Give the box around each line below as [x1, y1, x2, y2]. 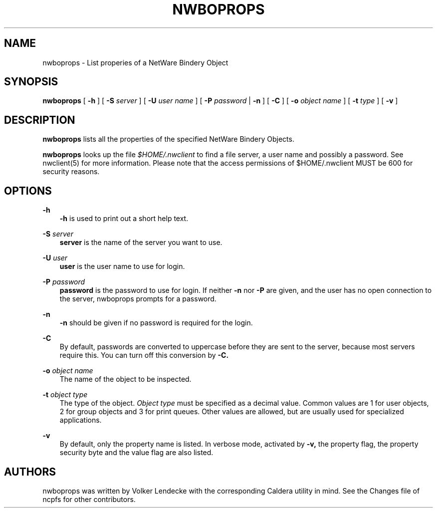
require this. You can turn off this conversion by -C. [59, 351, 229, 360]
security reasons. [42, 167, 100, 176]
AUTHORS [4, 465, 56, 478]
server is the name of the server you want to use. [59, 238, 222, 247]
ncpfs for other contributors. [42, 495, 136, 504]
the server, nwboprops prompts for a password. [59, 294, 217, 303]
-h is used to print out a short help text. [59, 214, 189, 223]
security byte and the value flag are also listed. [59, 448, 214, 457]
